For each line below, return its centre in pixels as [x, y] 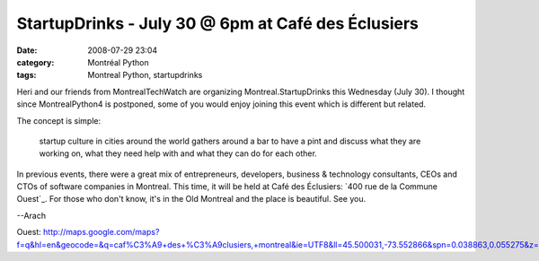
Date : [27, 50]
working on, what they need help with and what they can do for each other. [178, 153]
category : [35, 62]
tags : [27, 75]
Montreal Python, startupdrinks [145, 75]
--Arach [31, 215]
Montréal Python [118, 62]
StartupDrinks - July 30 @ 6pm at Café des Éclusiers [218, 23]
